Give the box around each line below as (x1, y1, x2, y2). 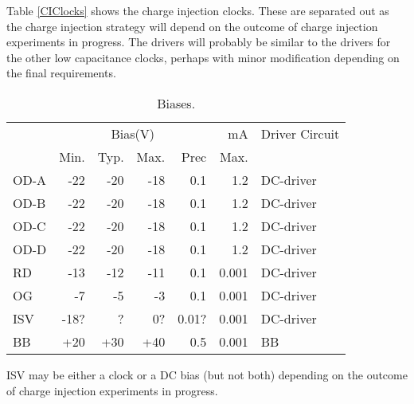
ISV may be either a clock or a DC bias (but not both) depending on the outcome (6, 366, 408, 382)
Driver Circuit (260, 124, 340, 143)
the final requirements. (6, 65, 116, 81)
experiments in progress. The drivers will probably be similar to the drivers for (6, 33, 391, 50)
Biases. (157, 93, 196, 112)
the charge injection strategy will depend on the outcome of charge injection (6, 18, 378, 34)
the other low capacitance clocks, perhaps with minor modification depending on (6, 49, 400, 65)
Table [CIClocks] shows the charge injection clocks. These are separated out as (6, 2, 389, 18)
